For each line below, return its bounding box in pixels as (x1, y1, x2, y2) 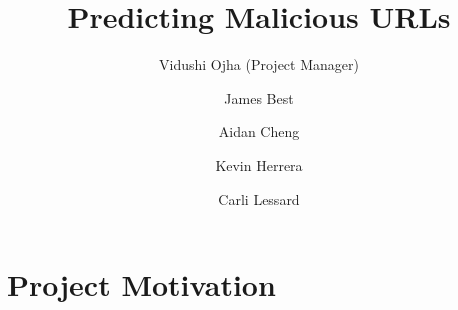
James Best (224, 87, 294, 108)
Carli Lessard (218, 188, 300, 209)
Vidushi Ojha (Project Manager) (159, 54, 359, 75)
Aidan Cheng (218, 121, 300, 142)
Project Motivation (7, 264, 276, 305)
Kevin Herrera (215, 154, 303, 175)
